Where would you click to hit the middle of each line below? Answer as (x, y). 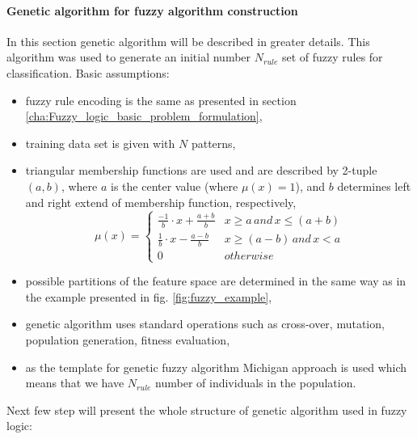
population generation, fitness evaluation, (128, 340)
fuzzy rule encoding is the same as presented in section (161, 100)
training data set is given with (100, 143)
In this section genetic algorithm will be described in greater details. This (188, 41)
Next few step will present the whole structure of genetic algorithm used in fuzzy (207, 409)
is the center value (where (175, 186)
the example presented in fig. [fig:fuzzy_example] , (149, 296)
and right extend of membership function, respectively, (161, 202)
